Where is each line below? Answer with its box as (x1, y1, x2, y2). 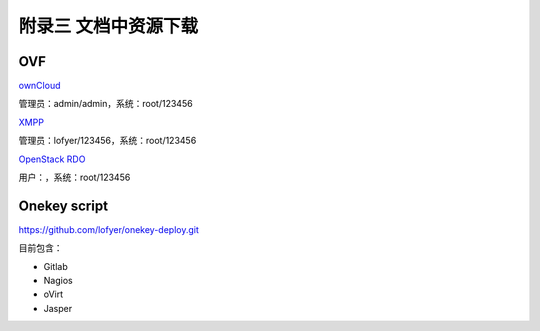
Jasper (43, 302, 73, 314)
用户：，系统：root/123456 (18, 171, 131, 184)
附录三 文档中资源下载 (18, 15, 199, 37)
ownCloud (18, 80, 61, 92)
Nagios (43, 275, 74, 287)
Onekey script (18, 197, 109, 214)
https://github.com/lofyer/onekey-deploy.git (18, 223, 200, 235)
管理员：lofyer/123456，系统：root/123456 (18, 135, 197, 147)
